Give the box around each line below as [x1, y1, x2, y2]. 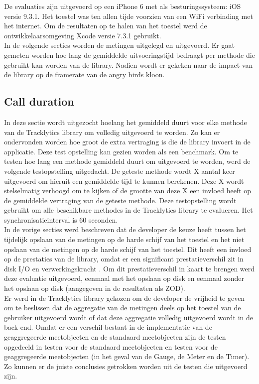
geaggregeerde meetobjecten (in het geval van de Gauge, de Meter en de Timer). [4, 351, 250, 362]
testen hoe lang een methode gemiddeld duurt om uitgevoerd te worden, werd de [4, 156, 251, 166]
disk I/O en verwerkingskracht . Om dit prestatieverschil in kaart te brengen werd [4, 263, 255, 273]
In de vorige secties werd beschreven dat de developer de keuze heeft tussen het [4, 224, 246, 235]
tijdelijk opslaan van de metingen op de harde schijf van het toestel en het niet [4, 234, 245, 245]
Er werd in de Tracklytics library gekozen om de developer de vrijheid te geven [4, 292, 245, 303]
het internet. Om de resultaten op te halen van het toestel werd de [4, 20, 207, 31]
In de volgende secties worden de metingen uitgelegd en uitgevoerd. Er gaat [4, 40, 235, 50]
